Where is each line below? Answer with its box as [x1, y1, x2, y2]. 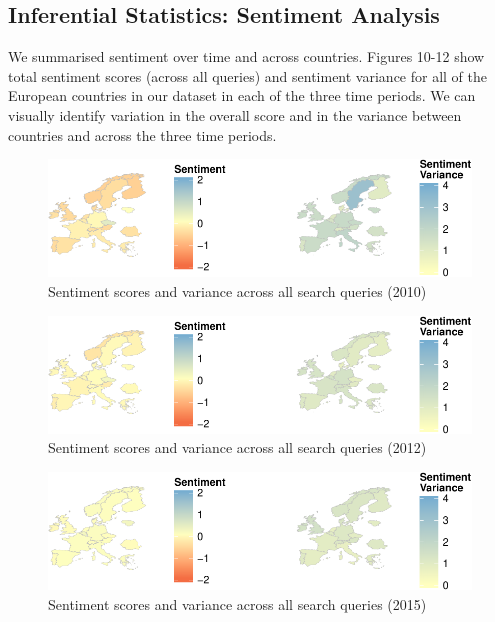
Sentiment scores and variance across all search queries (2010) [48, 280, 427, 301]
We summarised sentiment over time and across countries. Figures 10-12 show [8, 46, 485, 67]
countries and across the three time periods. [8, 124, 277, 145]
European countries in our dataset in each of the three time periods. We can [8, 85, 476, 106]
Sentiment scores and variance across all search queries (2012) [48, 437, 427, 458]
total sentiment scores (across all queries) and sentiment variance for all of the [8, 65, 488, 86]
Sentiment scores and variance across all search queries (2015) [48, 593, 427, 614]
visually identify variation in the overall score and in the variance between [8, 104, 462, 125]
